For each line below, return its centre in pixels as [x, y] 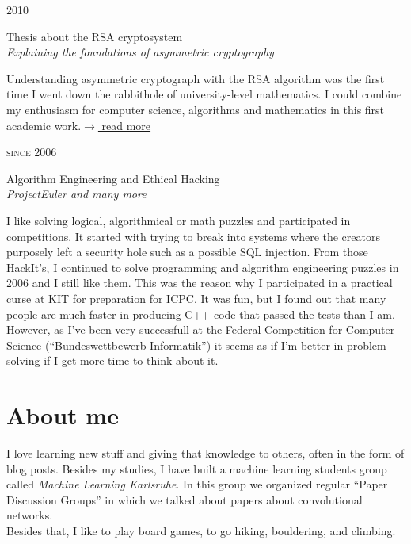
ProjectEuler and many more [76, 194]
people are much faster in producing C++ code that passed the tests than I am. [201, 314]
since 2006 [32, 152]
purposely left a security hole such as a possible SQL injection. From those [187, 252]
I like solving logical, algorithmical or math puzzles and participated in [179, 220]
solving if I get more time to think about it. [112, 360]
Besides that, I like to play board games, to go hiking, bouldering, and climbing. [201, 530]
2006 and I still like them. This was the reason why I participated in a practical [200, 283]
